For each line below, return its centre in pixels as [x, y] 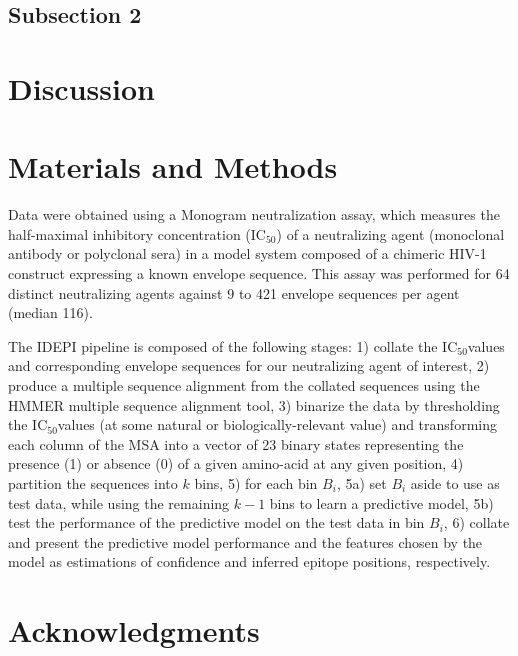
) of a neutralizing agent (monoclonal [390, 233]
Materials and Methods [173, 166]
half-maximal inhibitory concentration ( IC [137, 233]
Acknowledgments [134, 630]
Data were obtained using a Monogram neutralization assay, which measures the [254, 214]
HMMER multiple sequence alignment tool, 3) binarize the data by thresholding [254, 404]
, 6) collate [476, 522]
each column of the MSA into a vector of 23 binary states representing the [236, 443]
